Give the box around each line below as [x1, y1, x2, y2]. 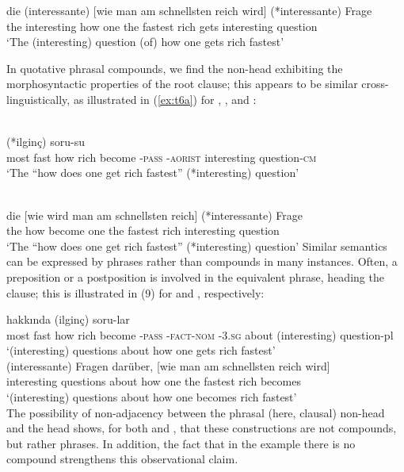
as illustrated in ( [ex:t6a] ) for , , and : [73, 90, 257, 107]
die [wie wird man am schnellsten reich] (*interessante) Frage [6, 206, 303, 223]
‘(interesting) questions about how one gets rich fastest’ [6, 342, 276, 359]
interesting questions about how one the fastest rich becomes [6, 373, 301, 389]
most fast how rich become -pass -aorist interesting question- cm [6, 148, 317, 165]
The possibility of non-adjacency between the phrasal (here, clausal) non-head [6, 404, 385, 420]
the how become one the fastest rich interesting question [6, 222, 280, 239]
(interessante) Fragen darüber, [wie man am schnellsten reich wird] [6, 357, 330, 374]
